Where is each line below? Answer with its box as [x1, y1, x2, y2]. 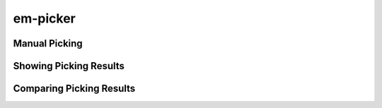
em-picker [13, 11, 76, 26]
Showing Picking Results [13, 60, 125, 72]
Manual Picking [13, 37, 83, 49]
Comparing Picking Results [13, 83, 136, 95]
